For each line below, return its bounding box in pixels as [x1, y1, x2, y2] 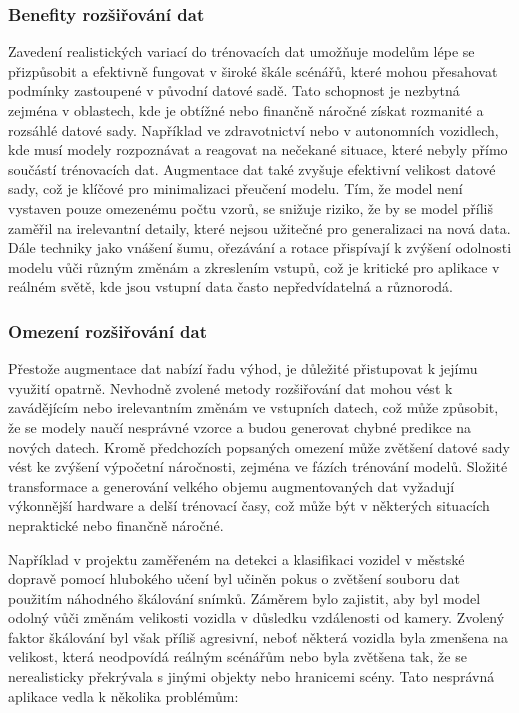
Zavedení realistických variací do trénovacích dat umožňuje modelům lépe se [8, 41, 475, 62]
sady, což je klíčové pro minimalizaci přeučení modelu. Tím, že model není [8, 178, 463, 199]
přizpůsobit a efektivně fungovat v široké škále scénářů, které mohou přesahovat [8, 60, 498, 81]
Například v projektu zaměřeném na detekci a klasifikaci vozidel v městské [8, 548, 465, 569]
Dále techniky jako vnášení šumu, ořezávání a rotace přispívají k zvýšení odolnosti [8, 237, 512, 258]
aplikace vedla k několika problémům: [8, 685, 239, 706]
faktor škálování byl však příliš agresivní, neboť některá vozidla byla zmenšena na [8, 626, 508, 647]
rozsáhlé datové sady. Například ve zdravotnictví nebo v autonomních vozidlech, [8, 119, 499, 140]
